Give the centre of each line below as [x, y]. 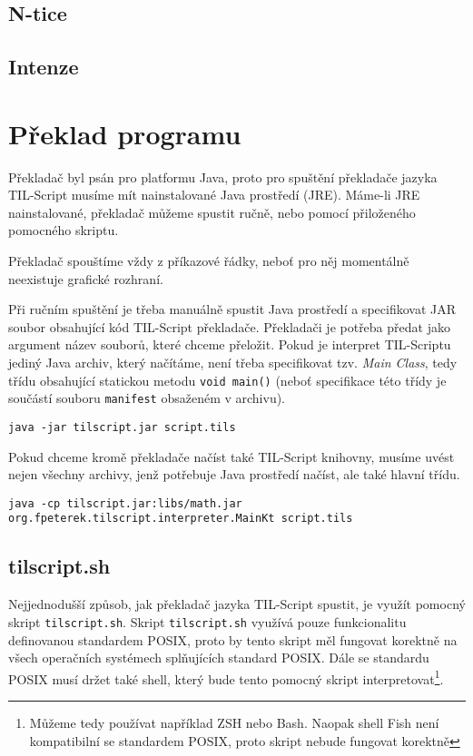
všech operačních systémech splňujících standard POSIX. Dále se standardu [219, 658]
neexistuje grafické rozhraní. [86, 278]
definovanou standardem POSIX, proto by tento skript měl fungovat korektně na [233, 639]
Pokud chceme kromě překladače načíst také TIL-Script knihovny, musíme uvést [232, 456]
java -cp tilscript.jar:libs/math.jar [125, 503]
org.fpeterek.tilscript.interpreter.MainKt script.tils [181, 519]
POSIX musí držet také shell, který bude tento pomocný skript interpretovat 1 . [226, 677]
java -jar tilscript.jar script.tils [122, 427]
